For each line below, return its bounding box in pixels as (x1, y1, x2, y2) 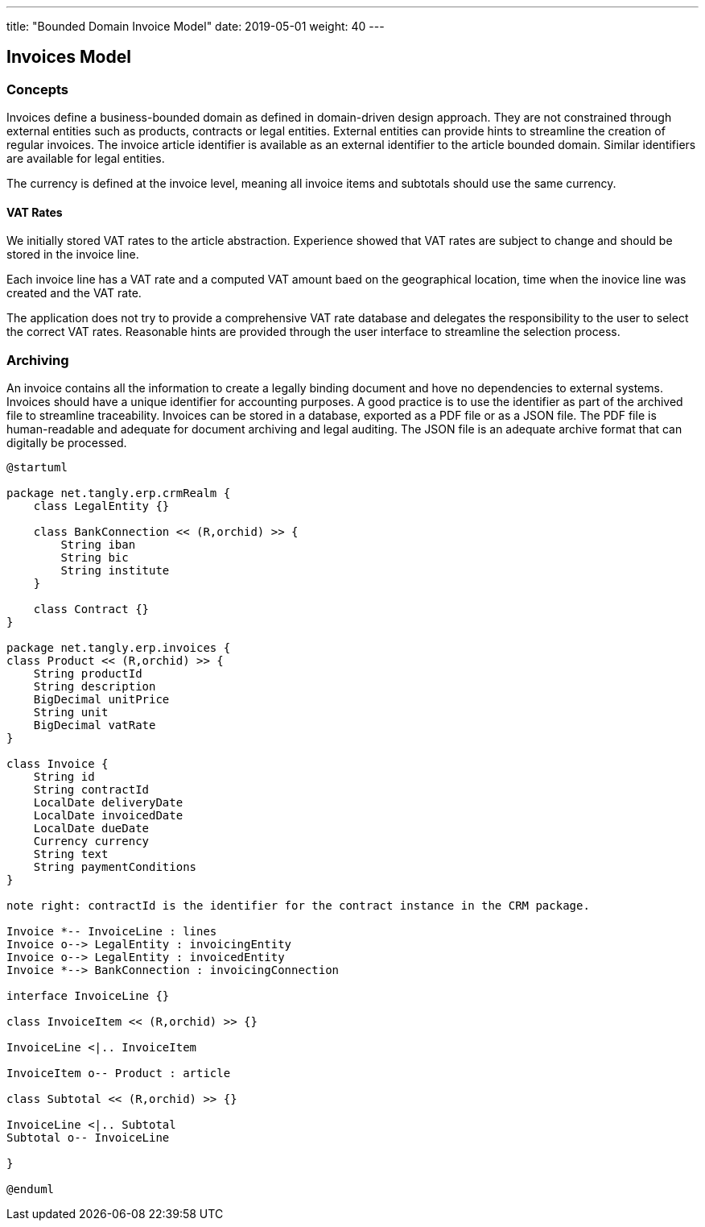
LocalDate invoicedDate (33, 809, 183, 823)
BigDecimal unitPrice (33, 693, 170, 707)
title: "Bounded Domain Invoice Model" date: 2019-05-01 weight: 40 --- (6, 19, 385, 33)
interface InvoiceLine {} (6, 989, 170, 1003)
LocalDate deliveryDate (33, 796, 183, 810)
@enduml (6, 1183, 55, 1196)
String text (33, 848, 109, 861)
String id (33, 770, 95, 784)
